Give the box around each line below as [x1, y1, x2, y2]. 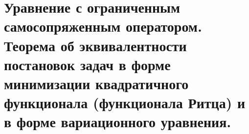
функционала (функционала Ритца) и [4, 93, 246, 113]
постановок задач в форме [4, 54, 171, 74]
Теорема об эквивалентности [4, 35, 187, 55]
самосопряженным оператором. [4, 16, 202, 36]
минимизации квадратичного [4, 73, 189, 93]
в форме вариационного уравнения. [4, 112, 231, 132]
